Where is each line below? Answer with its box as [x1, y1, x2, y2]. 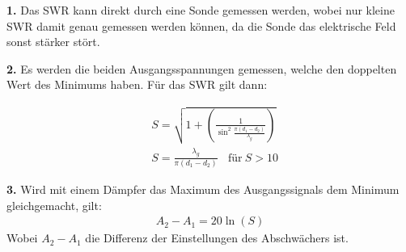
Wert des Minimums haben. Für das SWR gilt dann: [6, 76, 268, 93]
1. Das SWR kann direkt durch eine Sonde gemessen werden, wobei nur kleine [6, 2, 395, 18]
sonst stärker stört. [6, 33, 100, 50]
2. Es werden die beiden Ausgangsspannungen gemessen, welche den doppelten [6, 60, 397, 77]
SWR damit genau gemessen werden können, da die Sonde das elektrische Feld [6, 17, 396, 34]
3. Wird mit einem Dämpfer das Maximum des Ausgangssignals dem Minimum [6, 180, 400, 197]
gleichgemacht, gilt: [6, 196, 102, 213]
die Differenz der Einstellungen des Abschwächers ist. [85, 229, 349, 246]
